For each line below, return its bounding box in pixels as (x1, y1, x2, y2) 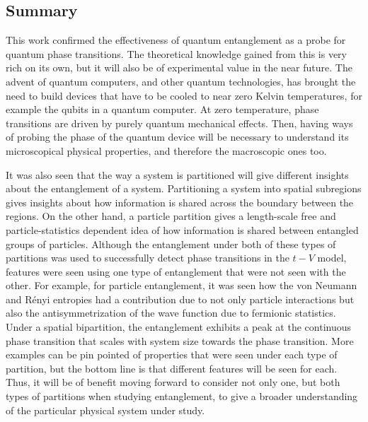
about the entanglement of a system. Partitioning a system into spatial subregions (6, 181, 362, 196)
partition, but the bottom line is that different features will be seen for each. (6, 361, 338, 375)
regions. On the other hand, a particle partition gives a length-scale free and (6, 209, 336, 223)
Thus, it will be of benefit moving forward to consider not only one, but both (6, 375, 340, 389)
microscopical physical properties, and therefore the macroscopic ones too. (6, 143, 327, 158)
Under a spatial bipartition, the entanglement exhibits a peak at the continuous (6, 320, 352, 334)
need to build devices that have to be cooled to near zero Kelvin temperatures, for (6, 88, 362, 102)
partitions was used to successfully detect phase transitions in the (6, 250, 289, 265)
